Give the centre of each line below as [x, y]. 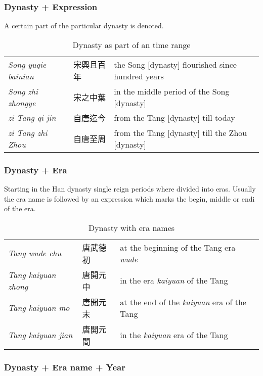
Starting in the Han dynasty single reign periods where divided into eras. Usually [130, 189]
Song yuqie [27, 64]
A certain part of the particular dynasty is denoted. [84, 26]
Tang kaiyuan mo [39, 308]
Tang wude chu [35, 253]
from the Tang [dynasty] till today [174, 118]
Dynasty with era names [131, 227]
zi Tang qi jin [32, 118]
